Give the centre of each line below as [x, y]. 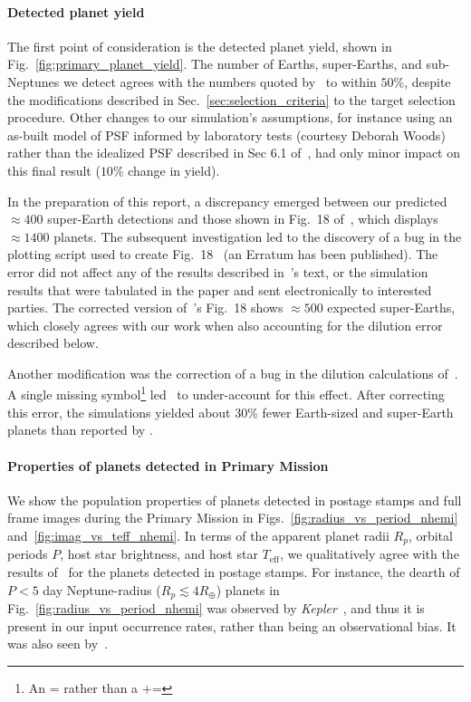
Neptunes [34, 81]
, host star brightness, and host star [159, 554]
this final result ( [54, 170]
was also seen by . [58, 644]
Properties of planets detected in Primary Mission [168, 465]
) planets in [248, 589]
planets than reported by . [80, 430]
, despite [428, 81]
